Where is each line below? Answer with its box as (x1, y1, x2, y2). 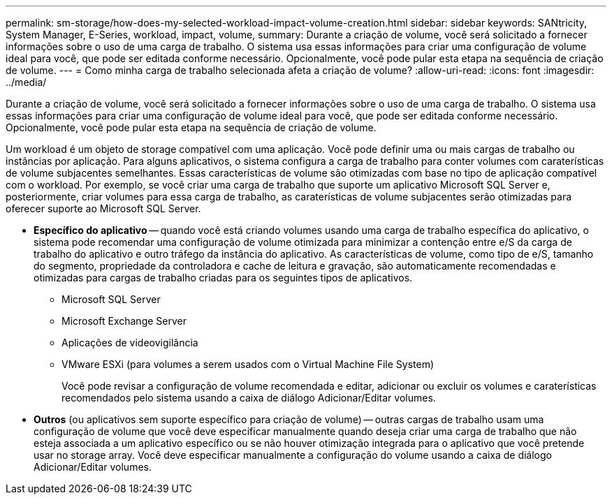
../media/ (6, 76, 47, 88)
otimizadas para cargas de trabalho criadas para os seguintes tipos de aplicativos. (34, 272, 413, 284)
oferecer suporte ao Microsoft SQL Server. (6, 203, 201, 214)
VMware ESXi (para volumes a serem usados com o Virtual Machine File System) (61, 358, 435, 370)
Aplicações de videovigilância (61, 337, 198, 348)
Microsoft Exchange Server (61, 315, 187, 327)
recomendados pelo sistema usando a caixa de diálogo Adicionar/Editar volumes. (61, 392, 436, 404)
